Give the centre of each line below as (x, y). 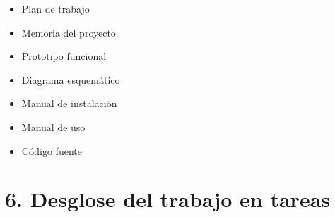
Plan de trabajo (55, 8)
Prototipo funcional (64, 56)
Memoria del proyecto (69, 32)
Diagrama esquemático (71, 79)
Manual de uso (53, 126)
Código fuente (52, 150)
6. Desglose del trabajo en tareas (168, 199)
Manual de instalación (69, 103)
